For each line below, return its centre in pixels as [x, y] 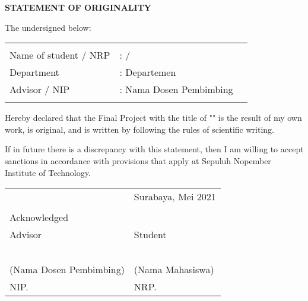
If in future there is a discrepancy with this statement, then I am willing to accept [154, 149]
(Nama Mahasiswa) [174, 270]
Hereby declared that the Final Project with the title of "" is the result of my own [153, 118]
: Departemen [148, 72]
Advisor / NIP [40, 89]
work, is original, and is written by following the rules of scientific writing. [139, 129]
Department [34, 72]
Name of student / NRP [60, 55]
